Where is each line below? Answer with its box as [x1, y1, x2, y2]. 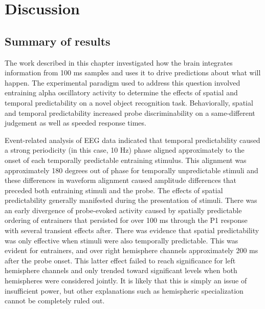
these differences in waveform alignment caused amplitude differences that [5, 175, 237, 186]
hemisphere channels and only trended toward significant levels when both [5, 265, 237, 276]
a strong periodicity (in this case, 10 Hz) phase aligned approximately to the [5, 145, 245, 155]
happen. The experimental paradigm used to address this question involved [5, 77, 240, 88]
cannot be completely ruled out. [5, 295, 105, 306]
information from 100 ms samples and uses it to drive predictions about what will [5, 67, 261, 78]
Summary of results [5, 33, 111, 49]
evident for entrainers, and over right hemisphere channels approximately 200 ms [5, 245, 258, 256]
